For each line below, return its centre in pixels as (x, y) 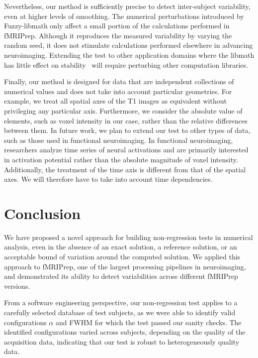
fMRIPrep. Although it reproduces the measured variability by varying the (118, 35)
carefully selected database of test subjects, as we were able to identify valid (120, 312)
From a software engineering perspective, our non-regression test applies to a (121, 302)
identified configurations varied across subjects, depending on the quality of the (125, 332)
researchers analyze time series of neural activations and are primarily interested (126, 150)
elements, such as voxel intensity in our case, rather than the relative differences (126, 120)
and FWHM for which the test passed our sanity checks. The (148, 322)
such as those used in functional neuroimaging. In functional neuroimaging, (119, 140)
